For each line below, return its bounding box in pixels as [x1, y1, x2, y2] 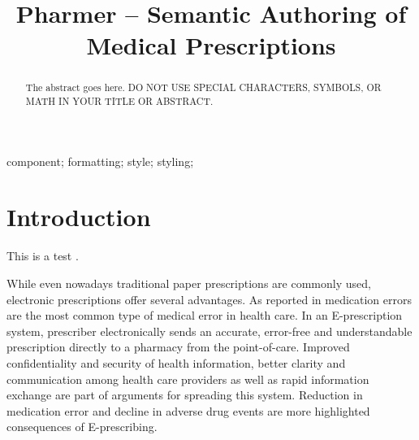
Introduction [6, 200, 151, 233]
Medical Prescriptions [86, 28, 336, 62]
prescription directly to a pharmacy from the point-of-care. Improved [6, 338, 350, 355]
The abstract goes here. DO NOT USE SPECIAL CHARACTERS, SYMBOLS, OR [25, 81, 382, 94]
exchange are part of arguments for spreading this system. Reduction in [6, 386, 363, 403]
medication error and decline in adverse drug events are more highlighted [6, 402, 370, 419]
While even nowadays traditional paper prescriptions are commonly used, [6, 274, 371, 291]
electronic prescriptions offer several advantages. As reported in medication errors [6, 290, 412, 307]
